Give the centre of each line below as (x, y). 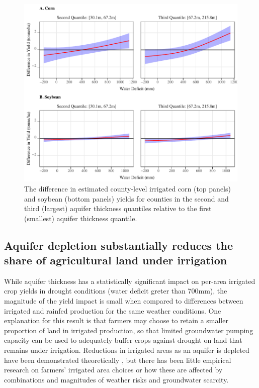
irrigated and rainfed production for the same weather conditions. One (113, 310)
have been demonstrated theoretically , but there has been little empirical (118, 360)
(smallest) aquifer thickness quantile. (81, 218)
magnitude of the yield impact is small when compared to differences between (124, 301)
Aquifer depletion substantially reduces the (119, 245)
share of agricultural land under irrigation (116, 260)
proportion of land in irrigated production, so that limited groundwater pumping (129, 330)
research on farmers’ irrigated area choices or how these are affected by (113, 370)
